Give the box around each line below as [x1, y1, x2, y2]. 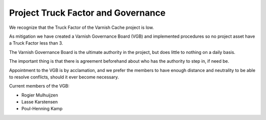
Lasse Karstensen [21, 99, 58, 105]
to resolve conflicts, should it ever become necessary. [9, 74, 119, 80]
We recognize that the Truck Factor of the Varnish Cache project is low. [9, 24, 154, 30]
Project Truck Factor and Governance [9, 7, 166, 18]
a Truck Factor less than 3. [9, 40, 64, 46]
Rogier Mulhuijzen [21, 92, 59, 98]
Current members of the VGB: [9, 83, 70, 89]
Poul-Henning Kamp [21, 106, 63, 112]
